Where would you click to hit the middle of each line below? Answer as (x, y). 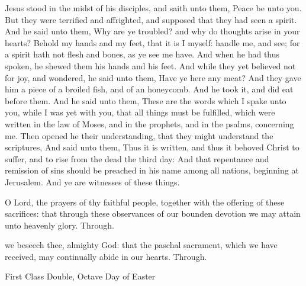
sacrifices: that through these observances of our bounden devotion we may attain (153, 213)
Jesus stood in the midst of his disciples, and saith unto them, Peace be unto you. (153, 8)
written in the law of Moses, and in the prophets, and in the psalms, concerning (149, 123)
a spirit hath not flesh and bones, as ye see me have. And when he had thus (142, 54)
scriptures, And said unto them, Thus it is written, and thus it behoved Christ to (152, 147)
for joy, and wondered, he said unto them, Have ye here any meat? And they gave (153, 77)
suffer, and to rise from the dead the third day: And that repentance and (137, 158)
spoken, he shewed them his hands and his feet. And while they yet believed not (150, 65)
